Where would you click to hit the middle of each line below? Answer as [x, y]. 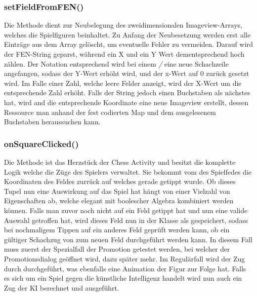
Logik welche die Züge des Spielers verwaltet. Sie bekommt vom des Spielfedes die [128, 171]
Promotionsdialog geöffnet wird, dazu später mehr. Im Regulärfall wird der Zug [125, 258]
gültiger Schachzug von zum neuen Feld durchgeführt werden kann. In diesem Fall [128, 239]
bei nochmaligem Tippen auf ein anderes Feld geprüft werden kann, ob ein [117, 230]
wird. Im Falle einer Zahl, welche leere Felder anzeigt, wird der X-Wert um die [123, 83]
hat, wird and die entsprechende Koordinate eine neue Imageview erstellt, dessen [126, 102]
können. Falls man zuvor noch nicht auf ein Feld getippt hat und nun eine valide [126, 210]
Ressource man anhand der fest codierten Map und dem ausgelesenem [110, 112]
